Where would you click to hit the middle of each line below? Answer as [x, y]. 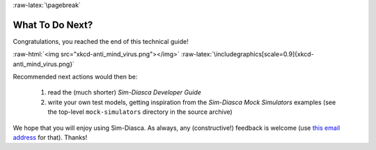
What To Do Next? [53, 25]
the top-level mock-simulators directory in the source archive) [140, 112]
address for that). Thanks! [50, 137]
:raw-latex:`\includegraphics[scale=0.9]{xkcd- [248, 54]
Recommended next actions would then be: [75, 77]
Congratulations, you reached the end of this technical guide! [101, 41]
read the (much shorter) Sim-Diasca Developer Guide [125, 92]
